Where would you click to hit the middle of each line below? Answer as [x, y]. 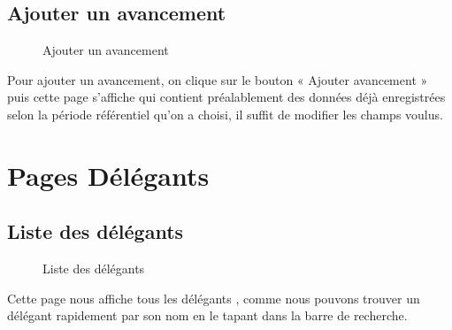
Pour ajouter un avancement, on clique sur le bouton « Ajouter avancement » [218, 79]
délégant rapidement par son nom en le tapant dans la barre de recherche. [207, 315]
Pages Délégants [108, 175]
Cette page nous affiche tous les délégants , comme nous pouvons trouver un [214, 298]
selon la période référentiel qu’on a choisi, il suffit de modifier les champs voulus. [225, 114]
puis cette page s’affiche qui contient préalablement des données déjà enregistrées [226, 97]
